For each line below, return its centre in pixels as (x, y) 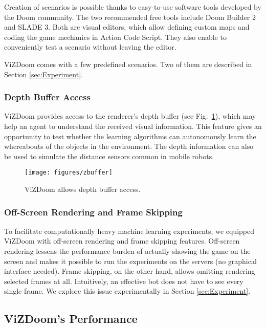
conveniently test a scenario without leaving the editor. (90, 47)
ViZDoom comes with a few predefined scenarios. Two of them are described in (128, 64)
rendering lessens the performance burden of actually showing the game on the (127, 251)
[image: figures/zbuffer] (69, 173)
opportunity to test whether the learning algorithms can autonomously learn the (130, 136)
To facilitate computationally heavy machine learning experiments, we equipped (129, 231)
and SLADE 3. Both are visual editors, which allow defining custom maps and (127, 27)
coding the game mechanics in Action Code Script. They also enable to (115, 37)
